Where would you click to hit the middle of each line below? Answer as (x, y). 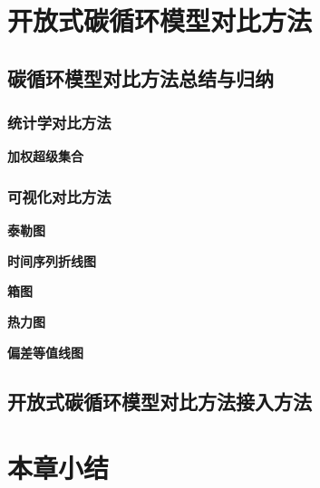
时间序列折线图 (52, 260)
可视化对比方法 (59, 196)
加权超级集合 (45, 156)
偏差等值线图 (45, 352)
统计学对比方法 (59, 123)
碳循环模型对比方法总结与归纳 (141, 77)
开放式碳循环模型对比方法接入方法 (160, 401)
